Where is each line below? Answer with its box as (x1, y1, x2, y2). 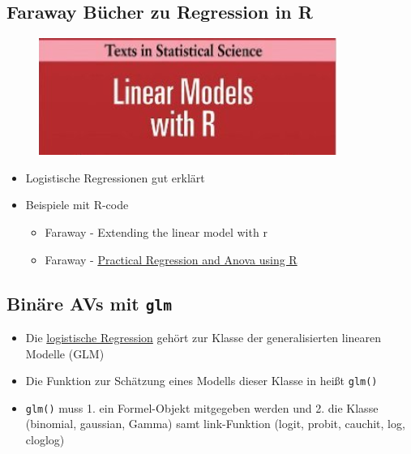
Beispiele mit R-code (25, 196, 129, 213)
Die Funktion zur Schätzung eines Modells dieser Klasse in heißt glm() (25, 372, 378, 389)
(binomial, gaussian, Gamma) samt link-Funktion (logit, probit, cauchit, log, (25, 415, 405, 432)
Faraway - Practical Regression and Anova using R (45, 251, 298, 268)
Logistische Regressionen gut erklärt (25, 169, 205, 186)
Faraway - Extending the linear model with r (45, 223, 268, 240)
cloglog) (25, 431, 65, 448)
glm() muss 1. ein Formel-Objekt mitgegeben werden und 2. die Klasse (25, 399, 379, 416)
